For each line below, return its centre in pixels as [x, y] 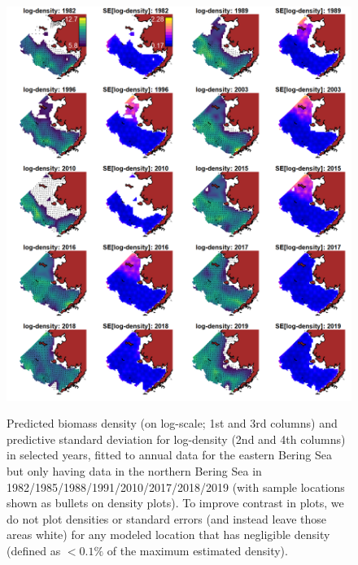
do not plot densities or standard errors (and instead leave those [167, 518]
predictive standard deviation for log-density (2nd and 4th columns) [176, 439]
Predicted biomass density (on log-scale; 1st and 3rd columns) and [172, 423]
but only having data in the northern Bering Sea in [134, 470]
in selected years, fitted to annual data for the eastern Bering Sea [169, 455]
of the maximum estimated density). [197, 550]
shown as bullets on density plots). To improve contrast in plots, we [175, 503]
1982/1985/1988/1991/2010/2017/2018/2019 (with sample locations [176, 487]
